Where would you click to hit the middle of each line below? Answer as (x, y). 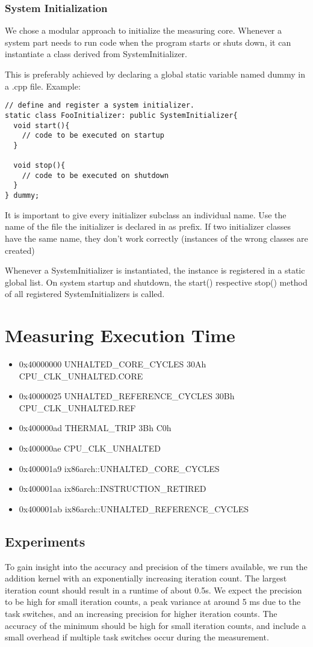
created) (20, 250)
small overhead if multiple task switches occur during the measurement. (137, 637)
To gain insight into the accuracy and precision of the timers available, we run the (156, 566)
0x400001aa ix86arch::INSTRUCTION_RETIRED (113, 489)
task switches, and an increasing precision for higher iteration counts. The (141, 613)
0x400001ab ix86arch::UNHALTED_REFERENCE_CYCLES (134, 508)
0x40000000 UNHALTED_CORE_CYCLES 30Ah (113, 364)
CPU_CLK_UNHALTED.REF (77, 407)
